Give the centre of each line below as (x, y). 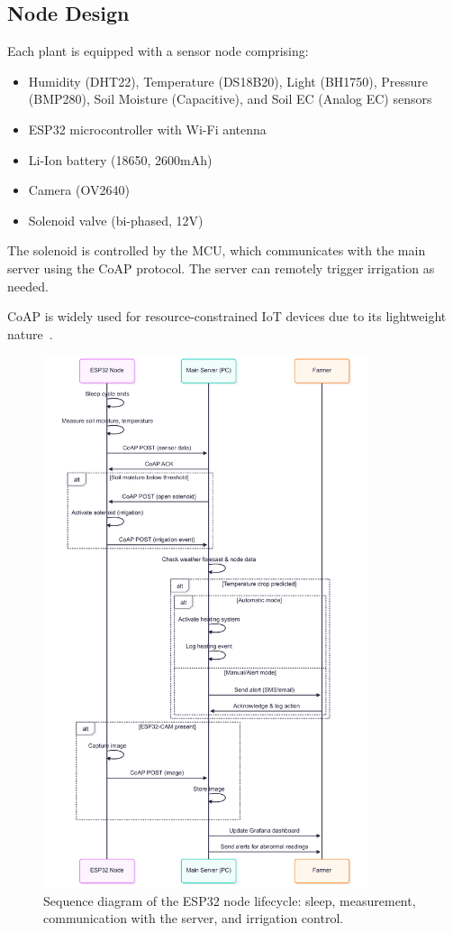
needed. (28, 286)
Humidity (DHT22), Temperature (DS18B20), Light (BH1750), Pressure (228, 81)
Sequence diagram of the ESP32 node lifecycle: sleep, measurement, (230, 900)
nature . (30, 333)
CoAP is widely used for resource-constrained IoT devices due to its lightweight (227, 316)
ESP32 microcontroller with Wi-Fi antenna (147, 129)
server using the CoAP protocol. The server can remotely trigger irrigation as (221, 268)
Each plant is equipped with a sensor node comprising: (158, 51)
